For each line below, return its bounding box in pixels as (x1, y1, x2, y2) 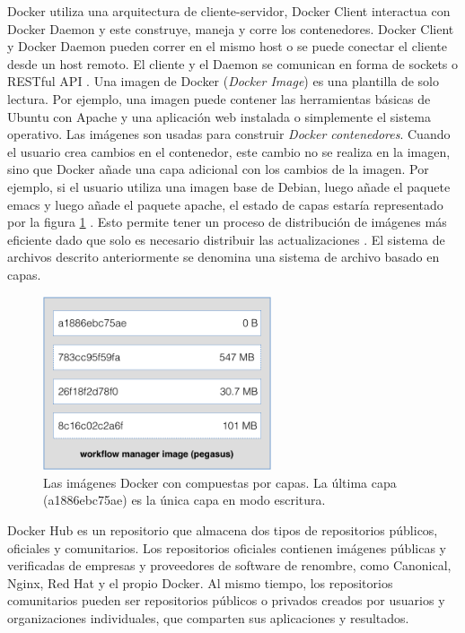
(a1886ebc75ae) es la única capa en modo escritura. (43, 490, 326, 509)
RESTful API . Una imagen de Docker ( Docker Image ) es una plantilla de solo (7, 72, 440, 91)
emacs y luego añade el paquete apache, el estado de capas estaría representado (7, 195, 443, 213)
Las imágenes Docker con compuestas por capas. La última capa (43, 473, 397, 491)
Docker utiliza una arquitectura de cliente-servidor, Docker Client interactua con (7, 2, 451, 20)
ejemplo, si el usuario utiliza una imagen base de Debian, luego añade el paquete (7, 177, 451, 195)
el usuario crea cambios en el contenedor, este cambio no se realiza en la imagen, (7, 142, 451, 160)
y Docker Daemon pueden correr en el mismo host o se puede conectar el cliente (7, 37, 447, 56)
